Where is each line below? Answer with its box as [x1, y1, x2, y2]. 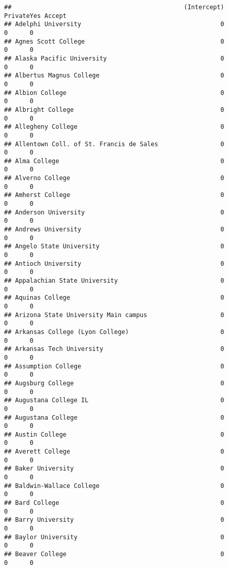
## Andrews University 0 [4, 226, 224, 233]
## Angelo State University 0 [4, 243, 224, 250]
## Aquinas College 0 [4, 294, 224, 302]
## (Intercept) [4, 4, 224, 11]
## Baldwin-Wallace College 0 [4, 482, 224, 489]
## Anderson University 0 [4, 208, 224, 216]
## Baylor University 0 [4, 533, 224, 541]
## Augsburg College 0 [4, 379, 224, 387]
